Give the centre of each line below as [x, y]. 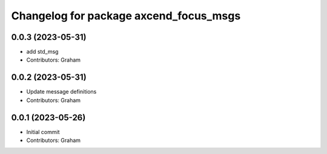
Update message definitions [61, 92]
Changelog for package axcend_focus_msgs [126, 16]
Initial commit [43, 132]
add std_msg [42, 52]
